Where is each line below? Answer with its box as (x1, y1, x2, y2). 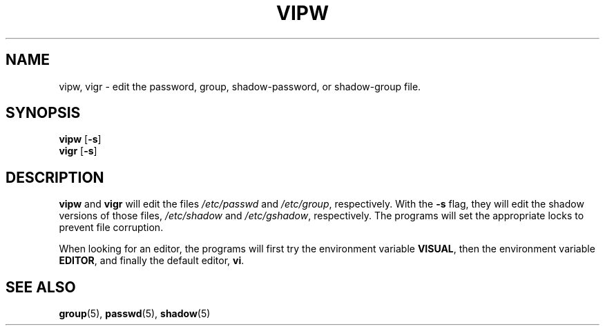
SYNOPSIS (6, 104, 81, 122)
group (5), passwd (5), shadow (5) (59, 308, 211, 320)
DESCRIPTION (6, 168, 104, 186)
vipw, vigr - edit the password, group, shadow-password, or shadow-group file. (59, 80, 421, 92)
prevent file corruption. (59, 221, 164, 234)
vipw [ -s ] (59, 133, 102, 146)
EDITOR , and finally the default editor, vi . (59, 254, 244, 267)
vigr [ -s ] (59, 145, 97, 157)
